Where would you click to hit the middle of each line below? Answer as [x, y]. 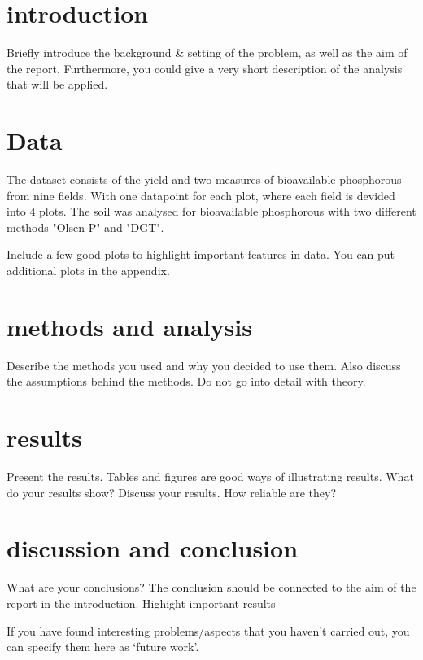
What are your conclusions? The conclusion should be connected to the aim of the [211, 587]
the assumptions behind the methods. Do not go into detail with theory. [186, 381]
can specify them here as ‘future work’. [103, 647]
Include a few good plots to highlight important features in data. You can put [201, 254]
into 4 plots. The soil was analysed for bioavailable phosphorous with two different [211, 211]
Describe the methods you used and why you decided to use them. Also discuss [204, 365]
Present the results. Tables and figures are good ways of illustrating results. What [210, 476]
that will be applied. [57, 84]
